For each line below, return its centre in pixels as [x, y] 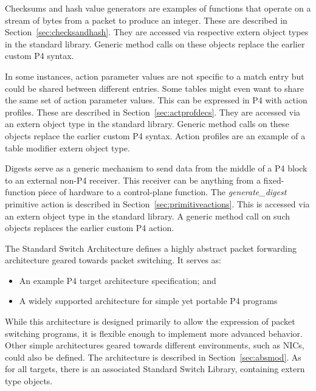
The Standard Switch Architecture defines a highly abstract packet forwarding [151, 248]
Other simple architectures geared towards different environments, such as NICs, [155, 345]
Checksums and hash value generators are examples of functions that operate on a [158, 8]
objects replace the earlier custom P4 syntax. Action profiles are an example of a [155, 135]
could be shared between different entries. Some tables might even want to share [154, 88]
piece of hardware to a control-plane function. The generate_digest [162, 192]
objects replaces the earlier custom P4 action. [90, 228]
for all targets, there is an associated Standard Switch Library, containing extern [155, 369]
